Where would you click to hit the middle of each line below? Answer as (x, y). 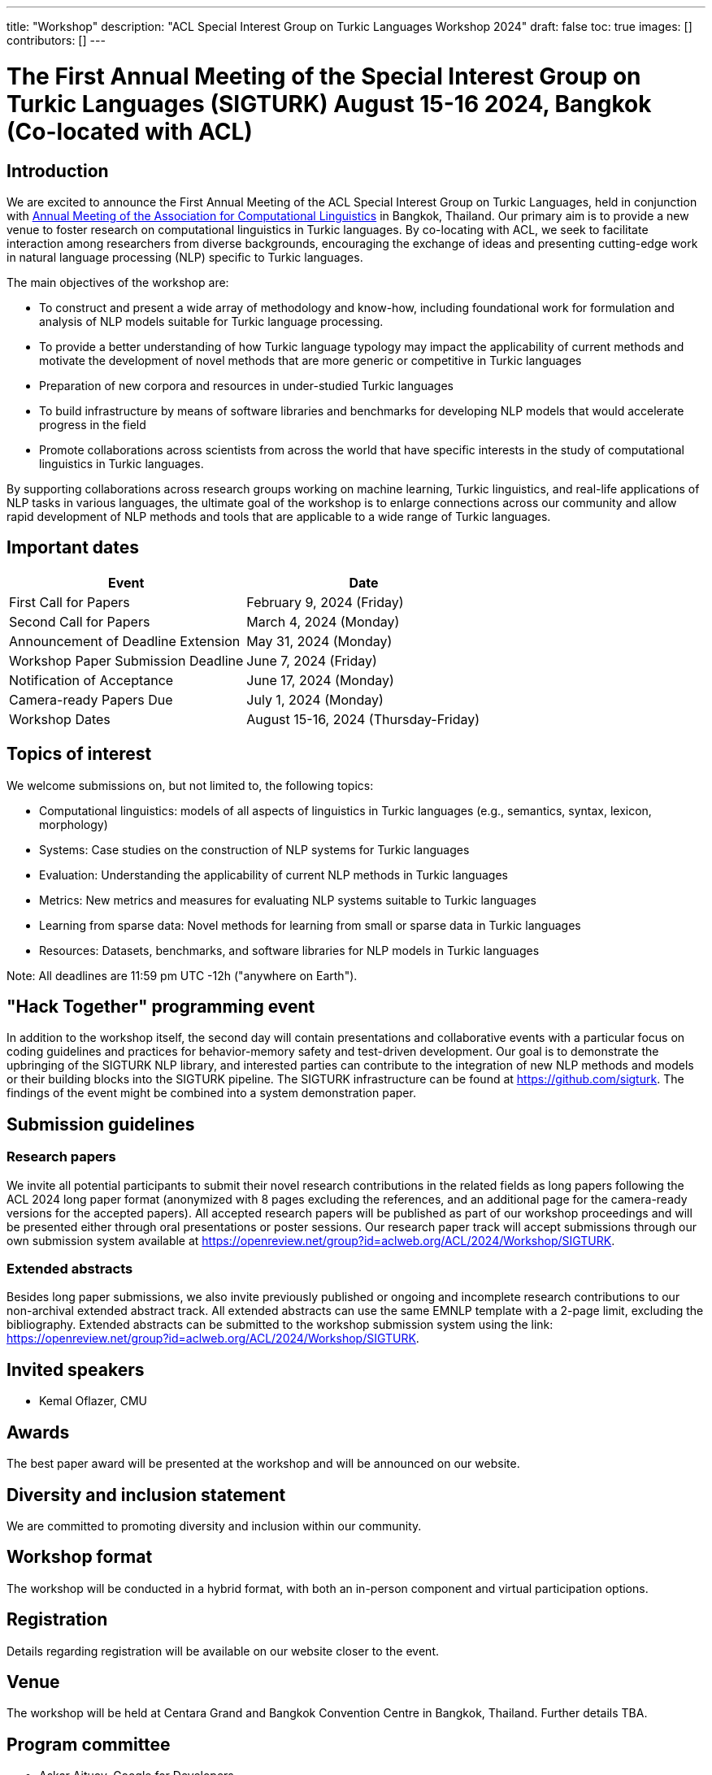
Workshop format (80, 1557)
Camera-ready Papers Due (91, 699)
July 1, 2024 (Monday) (315, 699)
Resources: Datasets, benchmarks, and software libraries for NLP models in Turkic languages (289, 950)
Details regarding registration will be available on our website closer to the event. (223, 1651)
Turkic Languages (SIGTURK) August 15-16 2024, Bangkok (329, 104)
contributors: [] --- (56, 40)
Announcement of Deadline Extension (125, 641)
